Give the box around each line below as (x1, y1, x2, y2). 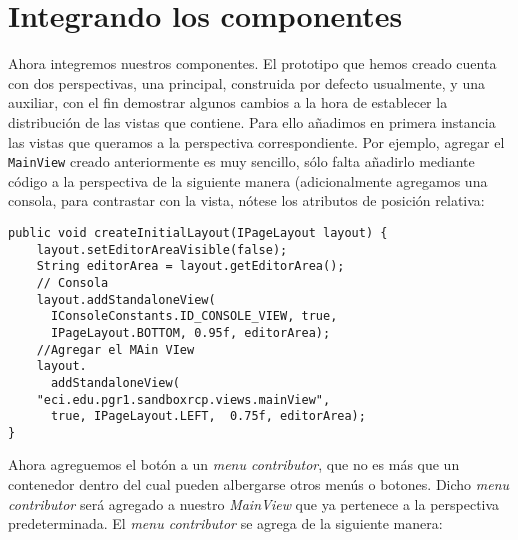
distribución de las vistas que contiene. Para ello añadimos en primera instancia (8, 111, 496, 132)
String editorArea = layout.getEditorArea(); (36, 259, 345, 274)
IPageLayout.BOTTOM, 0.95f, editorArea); (50, 325, 331, 340)
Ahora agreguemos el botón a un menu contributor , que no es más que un (8, 454, 460, 475)
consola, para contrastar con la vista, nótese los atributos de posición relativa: (8, 190, 485, 211)
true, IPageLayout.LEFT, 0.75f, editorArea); (50, 409, 366, 424)
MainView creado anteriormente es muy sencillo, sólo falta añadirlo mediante (8, 151, 475, 172)
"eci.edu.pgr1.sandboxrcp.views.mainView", (36, 392, 331, 407)
